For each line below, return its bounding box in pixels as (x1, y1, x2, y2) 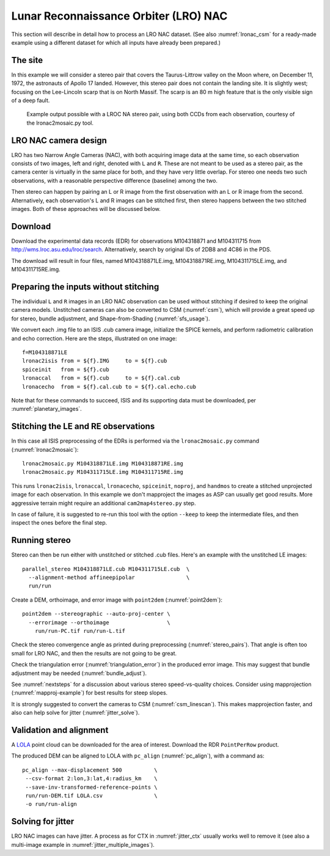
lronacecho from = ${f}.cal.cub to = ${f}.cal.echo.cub (22, 383, 197, 390)
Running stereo (11, 535, 71, 545)
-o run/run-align (25, 801, 78, 808)
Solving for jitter (11, 816, 75, 827)
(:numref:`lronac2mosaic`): (11, 446, 79, 453)
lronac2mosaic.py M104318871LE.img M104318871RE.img (22, 460, 183, 467)
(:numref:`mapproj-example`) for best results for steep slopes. (11, 689, 168, 696)
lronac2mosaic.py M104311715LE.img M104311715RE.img (22, 468, 183, 476)
